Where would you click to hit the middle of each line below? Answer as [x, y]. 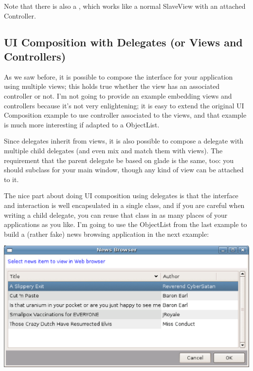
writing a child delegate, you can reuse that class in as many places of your [116, 215]
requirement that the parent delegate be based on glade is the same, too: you [119, 160]
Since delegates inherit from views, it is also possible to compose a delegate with [124, 141]
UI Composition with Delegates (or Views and [123, 42]
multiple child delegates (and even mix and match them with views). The [113, 150]
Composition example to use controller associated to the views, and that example [125, 115]
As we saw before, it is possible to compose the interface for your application [118, 76]
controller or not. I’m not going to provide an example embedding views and [118, 95]
